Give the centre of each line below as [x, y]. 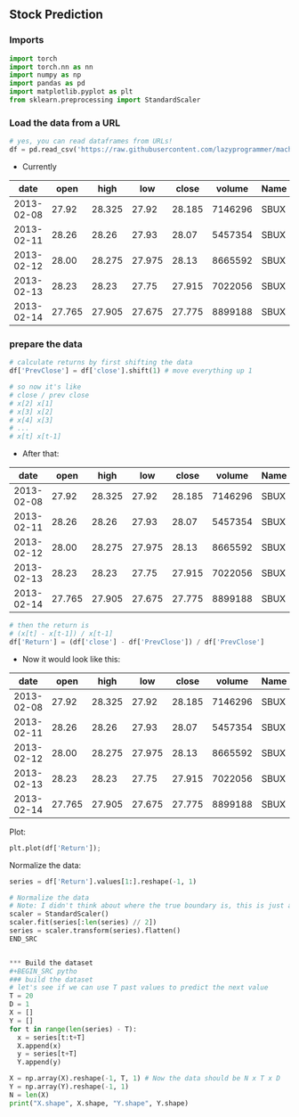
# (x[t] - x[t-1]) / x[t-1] [61, 634]
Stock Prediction [57, 15]
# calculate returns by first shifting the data [101, 363]
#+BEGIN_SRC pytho [43, 971]
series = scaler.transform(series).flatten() [95, 931]
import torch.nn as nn [51, 67]
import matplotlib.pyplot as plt [71, 92]
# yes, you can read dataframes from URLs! [91, 142]
